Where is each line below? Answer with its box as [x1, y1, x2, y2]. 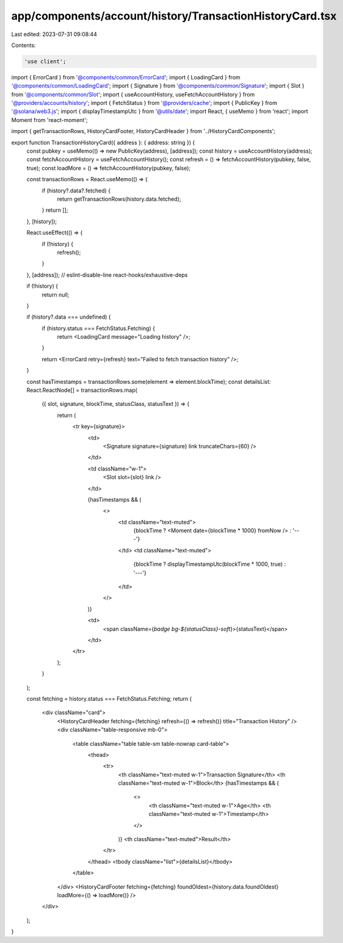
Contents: [11, 42, 36, 49]
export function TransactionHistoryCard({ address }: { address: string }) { [11, 139, 195, 146]
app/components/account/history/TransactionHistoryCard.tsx [11, 9, 337, 23]
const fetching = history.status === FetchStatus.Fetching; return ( [26, 695, 192, 702]
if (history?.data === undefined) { [26, 313, 111, 320]
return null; [42, 291, 70, 298]
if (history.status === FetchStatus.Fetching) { [42, 324, 156, 332]
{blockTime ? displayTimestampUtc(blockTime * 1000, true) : [133, 560, 286, 568]
